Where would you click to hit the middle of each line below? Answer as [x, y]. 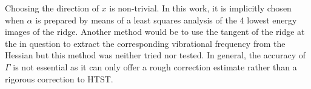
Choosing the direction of [52, 8]
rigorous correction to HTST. [59, 78]
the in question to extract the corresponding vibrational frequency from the [145, 43]
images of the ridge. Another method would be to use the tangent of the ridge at [155, 32]
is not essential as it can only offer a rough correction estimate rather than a [155, 66]
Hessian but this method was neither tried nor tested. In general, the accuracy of [155, 55]
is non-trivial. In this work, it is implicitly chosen [200, 8]
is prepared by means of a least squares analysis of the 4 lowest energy [166, 20]
